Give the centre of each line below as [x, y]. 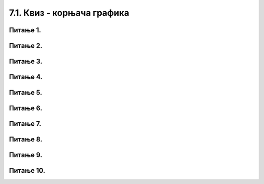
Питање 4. [26, 77]
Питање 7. [25, 124]
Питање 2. [26, 46]
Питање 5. [26, 93]
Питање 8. [26, 139]
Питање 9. [26, 155]
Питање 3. [26, 61]
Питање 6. [26, 108]
